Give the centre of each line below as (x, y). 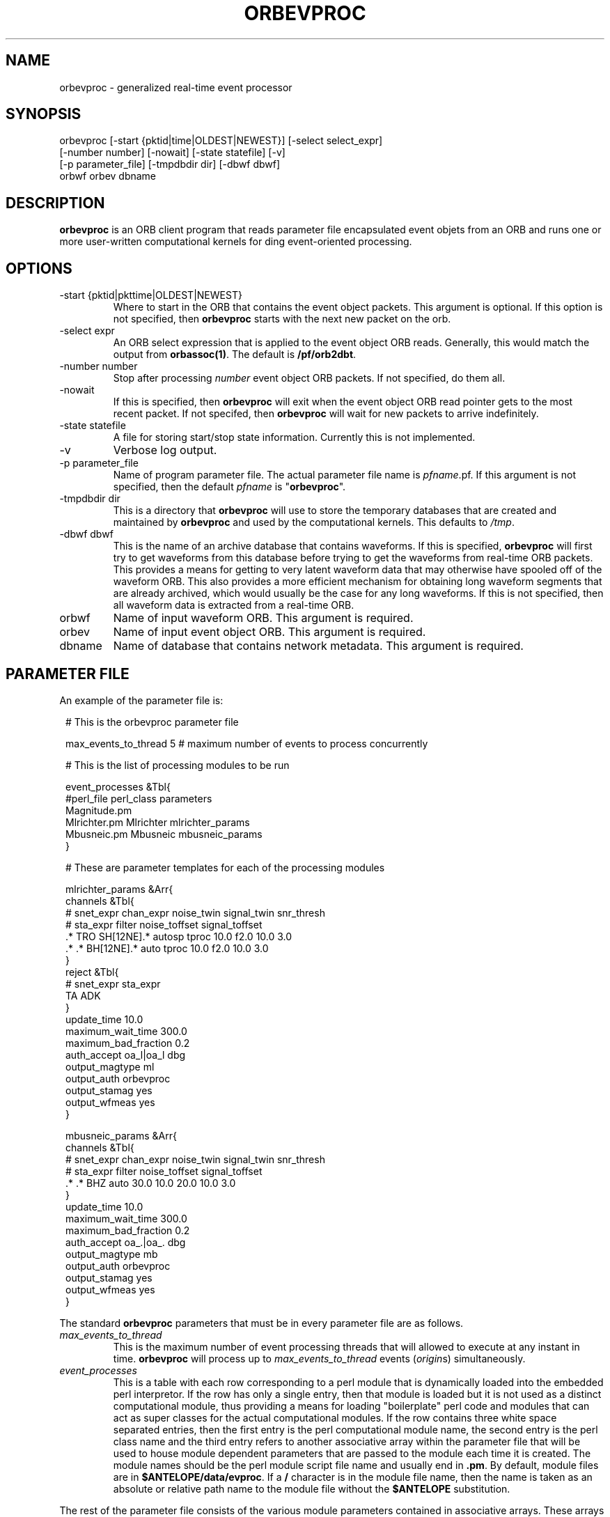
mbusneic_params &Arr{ (121, 1135)
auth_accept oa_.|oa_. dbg (126, 1242)
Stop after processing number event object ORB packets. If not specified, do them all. (309, 378)
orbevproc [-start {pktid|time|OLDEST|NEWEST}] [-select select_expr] (221, 141)
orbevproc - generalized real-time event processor (176, 87)
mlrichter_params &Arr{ (119, 889)
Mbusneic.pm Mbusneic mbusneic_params (164, 834)
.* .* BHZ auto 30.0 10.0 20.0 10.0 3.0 (151, 1183)
